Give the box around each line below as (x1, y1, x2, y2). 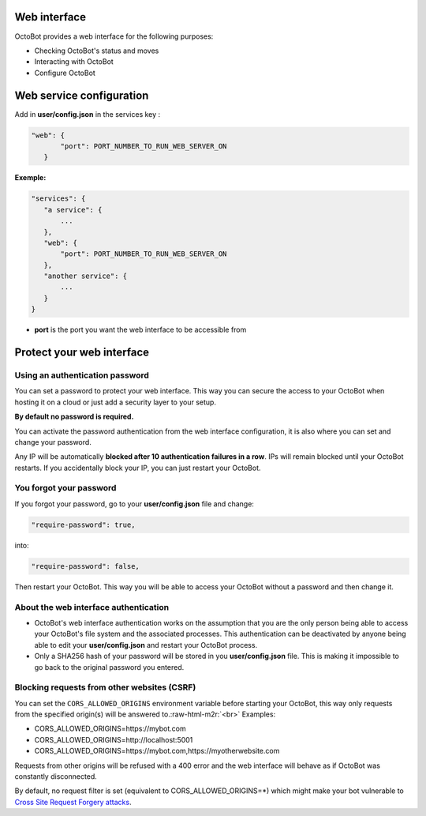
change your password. (14, 437, 92, 446)
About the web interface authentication (14, 601, 170, 612)
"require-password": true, (31, 520, 136, 529)
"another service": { (43, 272, 128, 280)
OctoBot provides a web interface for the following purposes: (14, 32, 214, 41)
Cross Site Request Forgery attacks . (14, 797, 132, 807)
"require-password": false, (31, 562, 140, 570)
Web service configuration (14, 88, 149, 102)
